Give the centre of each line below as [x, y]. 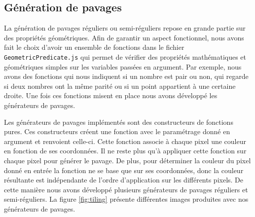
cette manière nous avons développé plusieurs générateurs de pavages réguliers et [126, 189]
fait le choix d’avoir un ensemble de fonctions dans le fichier [94, 47]
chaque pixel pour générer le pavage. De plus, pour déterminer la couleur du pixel [127, 160]
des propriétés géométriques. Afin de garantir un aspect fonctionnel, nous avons [124, 37]
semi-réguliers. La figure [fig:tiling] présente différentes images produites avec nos [126, 199]
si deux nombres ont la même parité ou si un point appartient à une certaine [120, 86]
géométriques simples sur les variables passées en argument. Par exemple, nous [123, 66]
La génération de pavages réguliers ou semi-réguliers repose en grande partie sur [125, 28]
